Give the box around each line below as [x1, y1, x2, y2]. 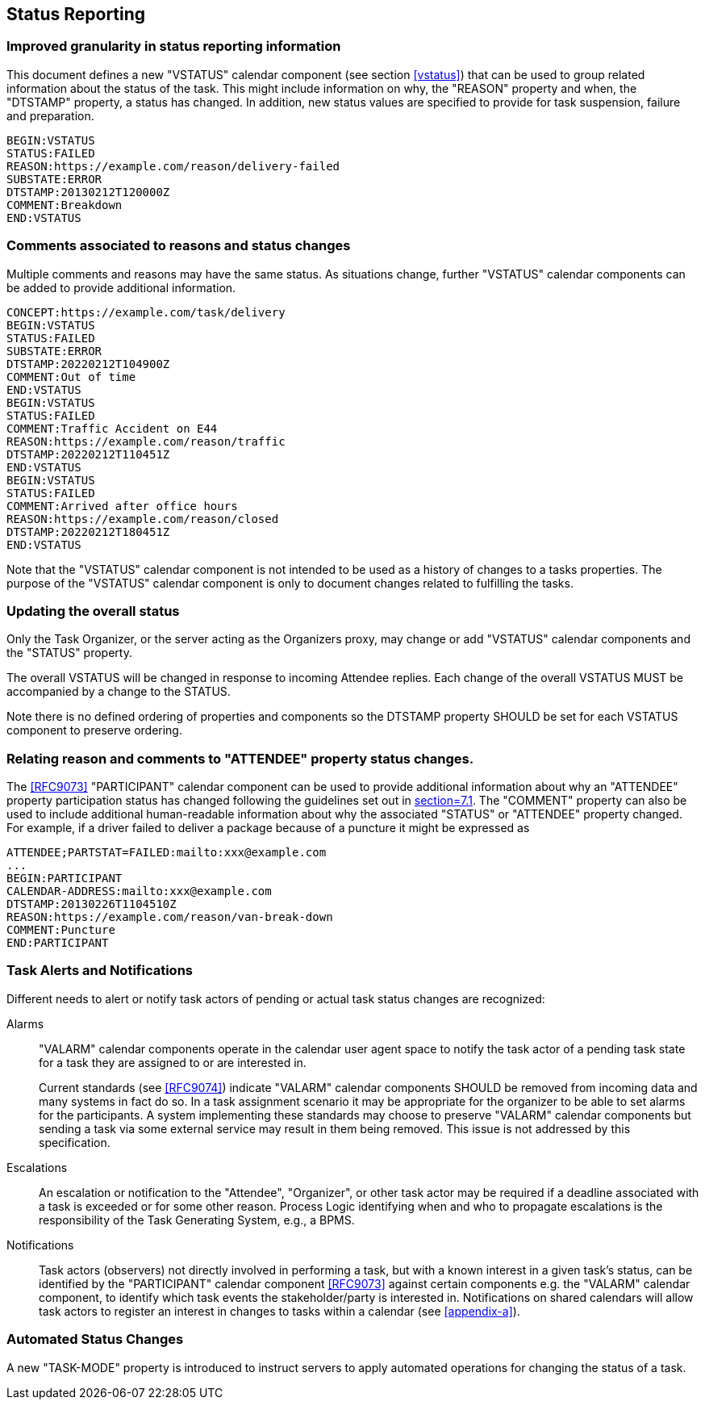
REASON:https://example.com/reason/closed [6, 512, 279, 525]
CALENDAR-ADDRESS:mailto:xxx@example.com [6, 885, 272, 898]
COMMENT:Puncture [6, 923, 115, 937]
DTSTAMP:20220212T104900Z [6, 357, 170, 370]
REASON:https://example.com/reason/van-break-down [6, 910, 333, 924]
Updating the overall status [6, 602, 180, 619]
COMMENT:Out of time [6, 370, 136, 383]
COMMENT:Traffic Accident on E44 [6, 421, 218, 435]
